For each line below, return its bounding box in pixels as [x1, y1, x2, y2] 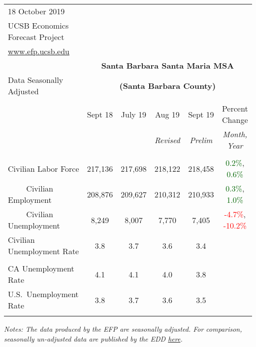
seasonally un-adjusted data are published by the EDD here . [4, 333, 183, 344]
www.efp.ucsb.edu [8, 45, 69, 57]
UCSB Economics [8, 20, 69, 31]
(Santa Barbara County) [119, 79, 216, 91]
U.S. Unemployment [8, 288, 79, 300]
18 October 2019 [8, 5, 65, 17]
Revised [155, 134, 180, 146]
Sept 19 [188, 108, 214, 120]
